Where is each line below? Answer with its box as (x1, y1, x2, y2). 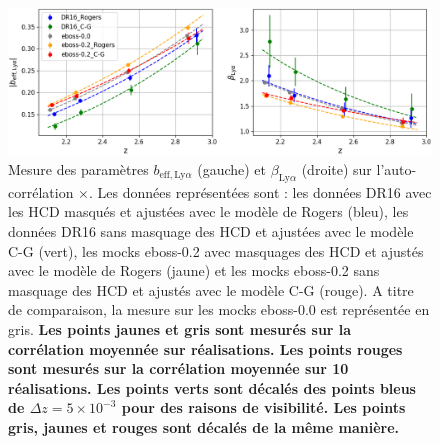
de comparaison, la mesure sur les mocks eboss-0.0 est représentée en (8, 299, 430, 320)
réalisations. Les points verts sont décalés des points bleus (8, 377, 416, 398)
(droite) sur (301, 159, 372, 179)
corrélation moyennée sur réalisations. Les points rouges (8, 338, 403, 359)
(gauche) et (197, 159, 267, 179)
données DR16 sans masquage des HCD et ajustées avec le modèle (8, 220, 414, 241)
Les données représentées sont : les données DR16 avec (97, 181, 432, 202)
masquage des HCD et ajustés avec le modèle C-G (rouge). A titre (8, 279, 414, 300)
